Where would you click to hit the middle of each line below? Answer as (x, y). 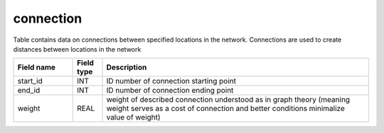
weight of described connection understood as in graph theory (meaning (228, 100)
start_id (30, 81)
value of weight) (133, 117)
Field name (37, 67)
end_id (29, 91)
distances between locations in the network (77, 49)
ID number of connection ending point (170, 91)
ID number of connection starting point (171, 81)
